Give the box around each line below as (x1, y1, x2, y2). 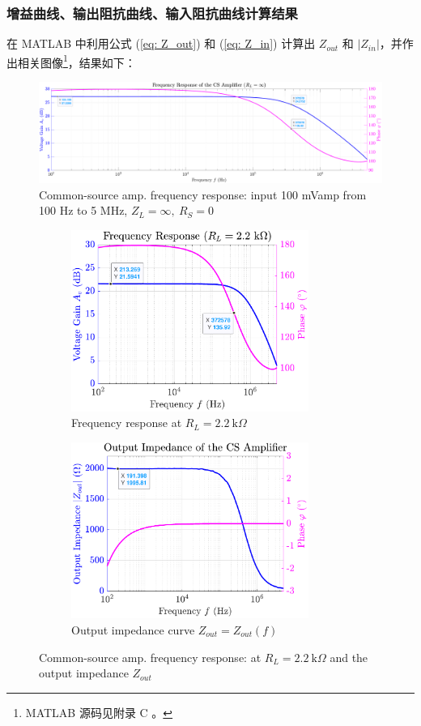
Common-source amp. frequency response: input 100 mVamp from (39, 186, 367, 203)
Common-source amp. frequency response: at (39, 648, 262, 665)
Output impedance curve (71, 621, 195, 638)
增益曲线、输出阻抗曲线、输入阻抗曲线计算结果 (6, 2, 298, 23)
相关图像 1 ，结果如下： (17, 51, 136, 70)
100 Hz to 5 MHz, (39, 202, 128, 219)
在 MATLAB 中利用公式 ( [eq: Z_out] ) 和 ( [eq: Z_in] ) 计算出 (6, 35, 316, 52)
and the (330, 648, 368, 665)
